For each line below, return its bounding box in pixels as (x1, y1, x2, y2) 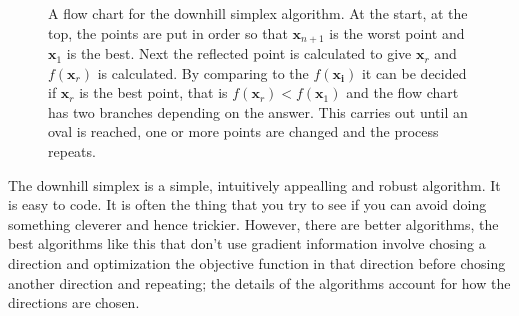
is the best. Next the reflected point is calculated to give (66, 43, 412, 64)
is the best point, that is (79, 82, 228, 103)
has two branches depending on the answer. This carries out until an (48, 101, 468, 122)
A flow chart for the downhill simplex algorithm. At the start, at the (48, 3, 468, 23)
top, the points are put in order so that (48, 22, 288, 43)
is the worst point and (329, 22, 465, 43)
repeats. (48, 141, 96, 162)
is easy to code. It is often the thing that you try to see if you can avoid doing (8, 194, 487, 215)
